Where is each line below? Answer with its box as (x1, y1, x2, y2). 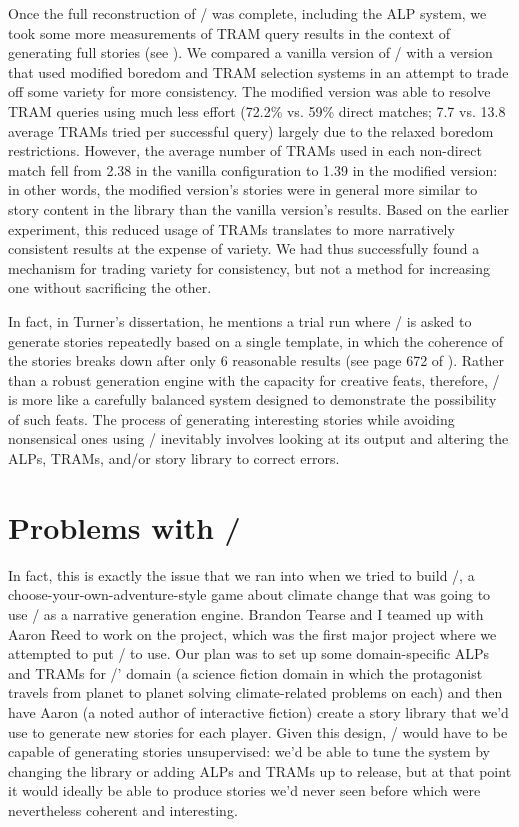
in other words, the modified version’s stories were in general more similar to (8, 179, 478, 200)
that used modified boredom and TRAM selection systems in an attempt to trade (8, 61, 509, 82)
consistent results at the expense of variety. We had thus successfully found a (8, 238, 480, 259)
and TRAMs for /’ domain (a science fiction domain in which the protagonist (8, 662, 483, 683)
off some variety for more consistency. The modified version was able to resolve (8, 81, 491, 102)
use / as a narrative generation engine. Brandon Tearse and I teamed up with (8, 603, 484, 624)
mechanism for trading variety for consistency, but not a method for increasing (8, 257, 491, 278)
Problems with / (8, 506, 241, 547)
